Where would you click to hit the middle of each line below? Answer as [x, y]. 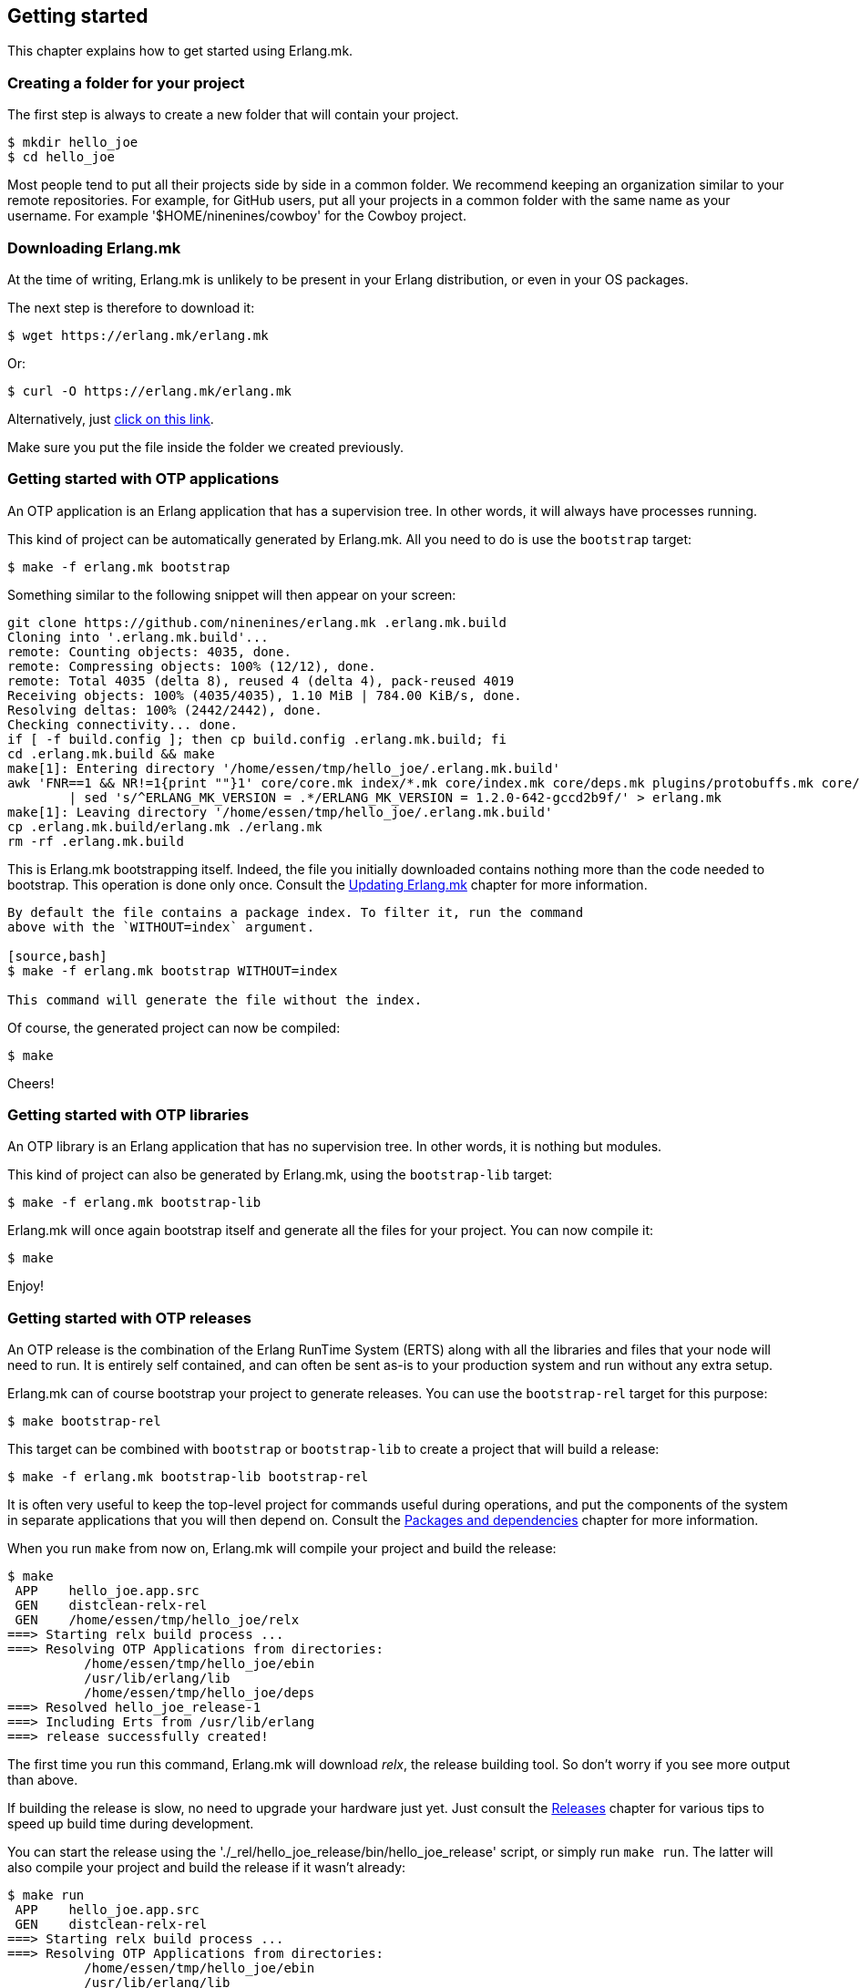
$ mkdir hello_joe [73, 143]
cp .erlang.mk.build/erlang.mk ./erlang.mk [165, 826]
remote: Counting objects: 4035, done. [149, 651]
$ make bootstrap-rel [84, 1421]
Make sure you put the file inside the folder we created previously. [206, 447]
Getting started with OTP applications [143, 479]
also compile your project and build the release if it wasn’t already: [207, 1868]
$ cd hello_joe [61, 157]
